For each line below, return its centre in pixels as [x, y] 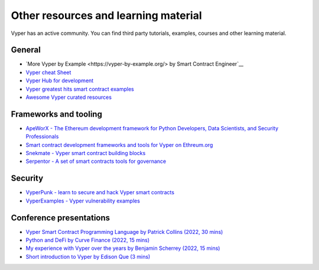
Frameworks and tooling [57, 114]
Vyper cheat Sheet [48, 72]
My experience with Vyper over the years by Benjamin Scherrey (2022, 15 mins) [123, 248]
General [26, 50]
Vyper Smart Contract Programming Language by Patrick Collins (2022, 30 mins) [124, 232]
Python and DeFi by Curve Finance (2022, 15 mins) [88, 240]
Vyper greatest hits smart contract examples [80, 89]
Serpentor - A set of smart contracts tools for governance [96, 161]
